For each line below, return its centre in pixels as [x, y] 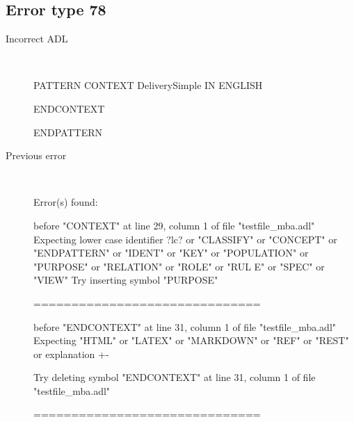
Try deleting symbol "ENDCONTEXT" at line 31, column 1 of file [175, 377]
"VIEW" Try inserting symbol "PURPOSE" [126, 280]
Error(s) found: [66, 202]
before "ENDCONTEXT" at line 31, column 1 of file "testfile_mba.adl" [185, 326]
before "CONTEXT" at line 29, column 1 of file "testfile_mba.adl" [174, 225]
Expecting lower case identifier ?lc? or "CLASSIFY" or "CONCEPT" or [185, 239]
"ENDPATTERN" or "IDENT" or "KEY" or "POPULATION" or [171, 253]
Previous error [36, 155]
